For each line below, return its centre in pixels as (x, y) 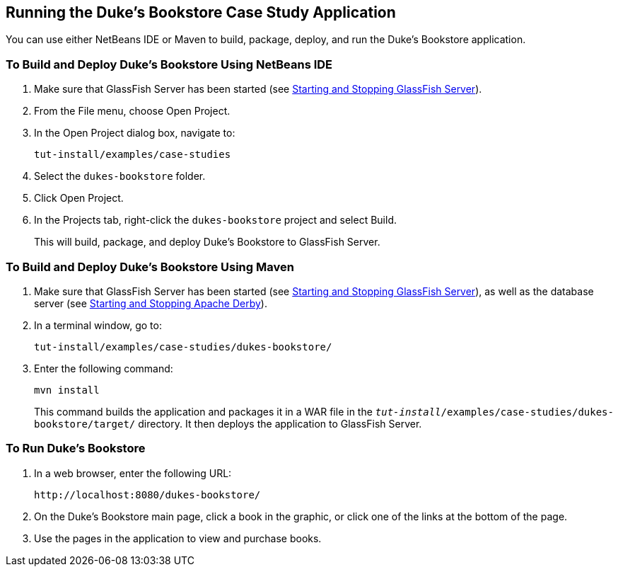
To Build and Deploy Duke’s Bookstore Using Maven (150, 267)
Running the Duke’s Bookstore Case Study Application (201, 12)
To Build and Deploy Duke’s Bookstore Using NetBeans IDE (169, 64)
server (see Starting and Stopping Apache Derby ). (151, 303)
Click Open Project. (79, 198)
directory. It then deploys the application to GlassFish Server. (280, 423)
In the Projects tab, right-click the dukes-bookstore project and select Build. (215, 220)
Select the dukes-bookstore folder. (120, 176)
